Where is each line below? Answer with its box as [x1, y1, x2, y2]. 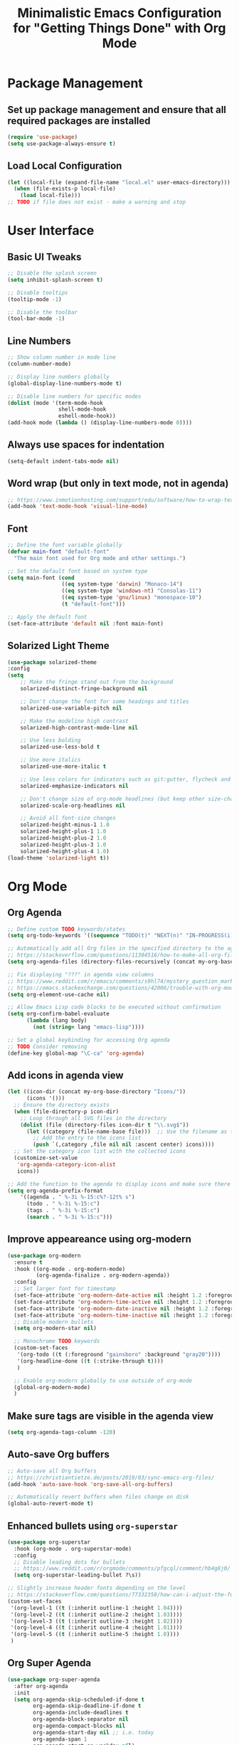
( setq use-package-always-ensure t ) [7, 140, 116, 147]
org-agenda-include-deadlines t [33, 1709, 129, 1717]
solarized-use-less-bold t [20, 744, 100, 751]
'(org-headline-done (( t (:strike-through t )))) [16, 1357, 164, 1364]
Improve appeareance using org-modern [7, 1233, 192, 1245]
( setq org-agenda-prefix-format [7, 1187, 103, 1194]
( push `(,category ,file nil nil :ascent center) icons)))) [33, 1141, 215, 1149]
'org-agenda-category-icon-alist [16, 1161, 116, 1168]
